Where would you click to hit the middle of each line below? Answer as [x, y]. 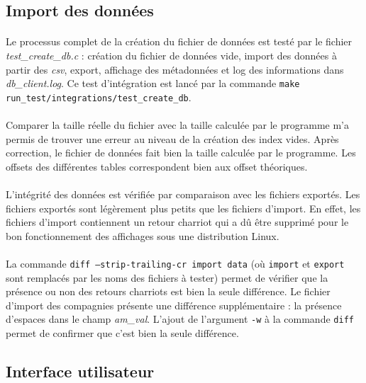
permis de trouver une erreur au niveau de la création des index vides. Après [172, 138]
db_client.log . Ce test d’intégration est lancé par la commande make [153, 83]
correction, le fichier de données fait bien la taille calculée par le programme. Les [181, 153]
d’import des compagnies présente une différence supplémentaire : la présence [174, 305]
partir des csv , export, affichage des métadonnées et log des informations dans [175, 69]
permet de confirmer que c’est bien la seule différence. [122, 333]
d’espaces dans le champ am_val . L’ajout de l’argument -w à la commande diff [180, 319]
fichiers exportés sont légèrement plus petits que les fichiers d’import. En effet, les [183, 208]
